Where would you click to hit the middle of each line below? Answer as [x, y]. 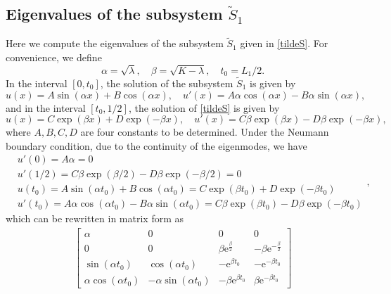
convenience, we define [54, 57]
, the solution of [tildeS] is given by [204, 107]
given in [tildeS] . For [284, 43]
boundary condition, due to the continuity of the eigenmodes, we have [156, 145]
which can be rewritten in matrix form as [95, 218]
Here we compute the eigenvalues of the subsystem [115, 43]
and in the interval [46, 107]
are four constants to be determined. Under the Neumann [205, 132]
